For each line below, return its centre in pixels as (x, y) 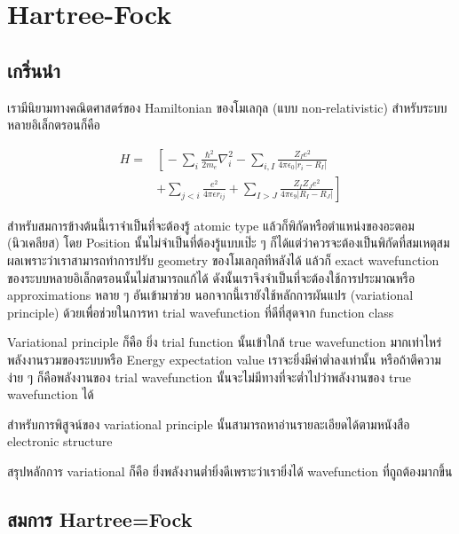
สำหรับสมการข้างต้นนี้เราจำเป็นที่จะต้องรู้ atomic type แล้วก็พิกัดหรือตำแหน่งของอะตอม (211, 225)
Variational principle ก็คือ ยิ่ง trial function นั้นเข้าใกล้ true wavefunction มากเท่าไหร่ (225, 342)
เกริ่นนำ (34, 70)
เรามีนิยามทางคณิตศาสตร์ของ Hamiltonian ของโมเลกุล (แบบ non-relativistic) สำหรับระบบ (227, 107)
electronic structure (60, 441)
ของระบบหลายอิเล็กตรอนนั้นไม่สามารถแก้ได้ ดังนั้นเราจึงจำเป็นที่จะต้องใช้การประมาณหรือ (211, 277)
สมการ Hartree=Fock (100, 518)
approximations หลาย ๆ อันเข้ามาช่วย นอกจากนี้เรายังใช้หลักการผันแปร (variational (210, 295)
